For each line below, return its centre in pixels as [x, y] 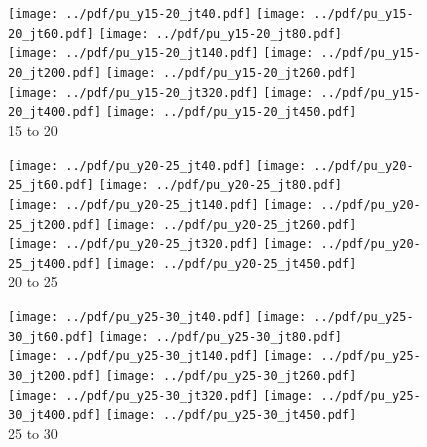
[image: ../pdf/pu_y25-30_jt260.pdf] [231, 376]
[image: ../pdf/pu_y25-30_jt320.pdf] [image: [161, 395]
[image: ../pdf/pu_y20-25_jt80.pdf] [220, 185]
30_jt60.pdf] [51, 336]
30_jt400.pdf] [55, 415]
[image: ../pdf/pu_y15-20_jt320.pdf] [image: [161, 92]
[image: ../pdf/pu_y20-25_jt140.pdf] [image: [161, 204]
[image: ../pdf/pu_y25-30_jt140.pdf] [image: [161, 356]
